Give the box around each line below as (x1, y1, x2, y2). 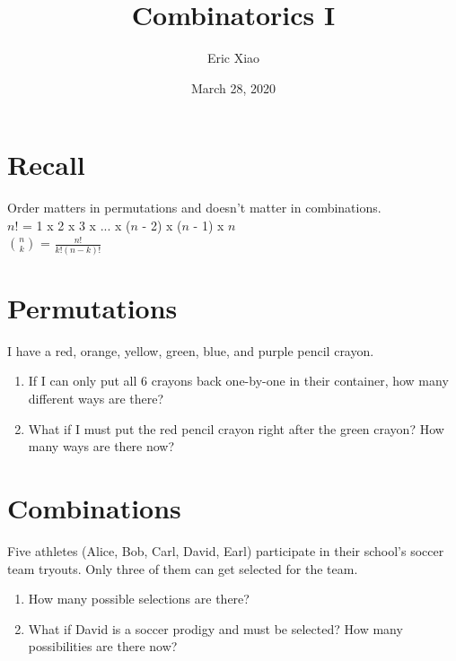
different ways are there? (28, 389, 164, 408)
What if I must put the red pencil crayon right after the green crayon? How (28, 419, 444, 438)
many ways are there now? (28, 437, 175, 456)
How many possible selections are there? (28, 589, 250, 608)
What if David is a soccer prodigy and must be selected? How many (28, 619, 403, 638)
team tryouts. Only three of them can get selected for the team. (7, 559, 358, 578)
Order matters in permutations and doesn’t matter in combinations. (7, 198, 381, 217)
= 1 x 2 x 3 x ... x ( (22, 215, 131, 234)
